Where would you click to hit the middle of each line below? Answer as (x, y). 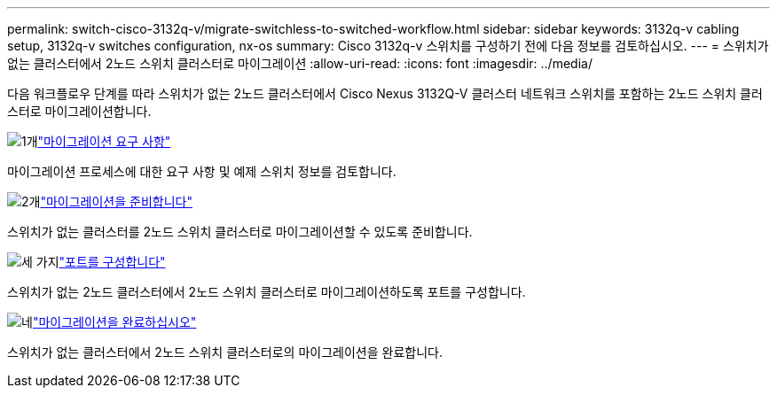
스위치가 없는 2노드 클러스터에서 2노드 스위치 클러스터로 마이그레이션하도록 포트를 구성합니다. (267, 292)
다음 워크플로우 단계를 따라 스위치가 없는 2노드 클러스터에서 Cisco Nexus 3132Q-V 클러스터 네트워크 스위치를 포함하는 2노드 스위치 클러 (385, 93)
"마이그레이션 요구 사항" (104, 141)
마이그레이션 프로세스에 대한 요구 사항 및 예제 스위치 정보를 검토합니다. (202, 171)
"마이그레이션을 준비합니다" (116, 201)
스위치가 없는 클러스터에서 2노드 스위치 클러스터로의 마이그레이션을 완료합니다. (225, 352)
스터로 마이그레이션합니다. (79, 111)
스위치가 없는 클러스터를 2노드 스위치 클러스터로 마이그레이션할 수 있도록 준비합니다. (240, 232)
